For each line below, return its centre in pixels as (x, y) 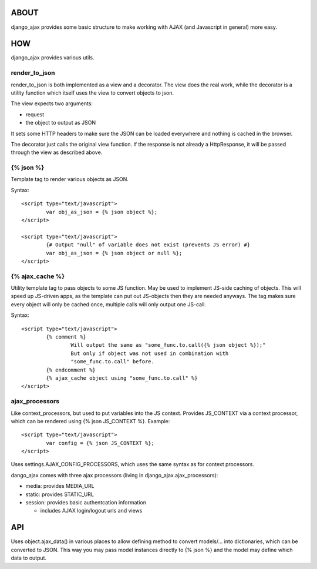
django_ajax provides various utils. (53, 58)
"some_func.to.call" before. (113, 362)
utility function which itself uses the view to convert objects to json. (92, 93)
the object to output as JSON (61, 123)
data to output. (29, 558)
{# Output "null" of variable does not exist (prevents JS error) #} (148, 245)
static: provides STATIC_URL (60, 494)
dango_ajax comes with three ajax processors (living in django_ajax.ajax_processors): (114, 475)
